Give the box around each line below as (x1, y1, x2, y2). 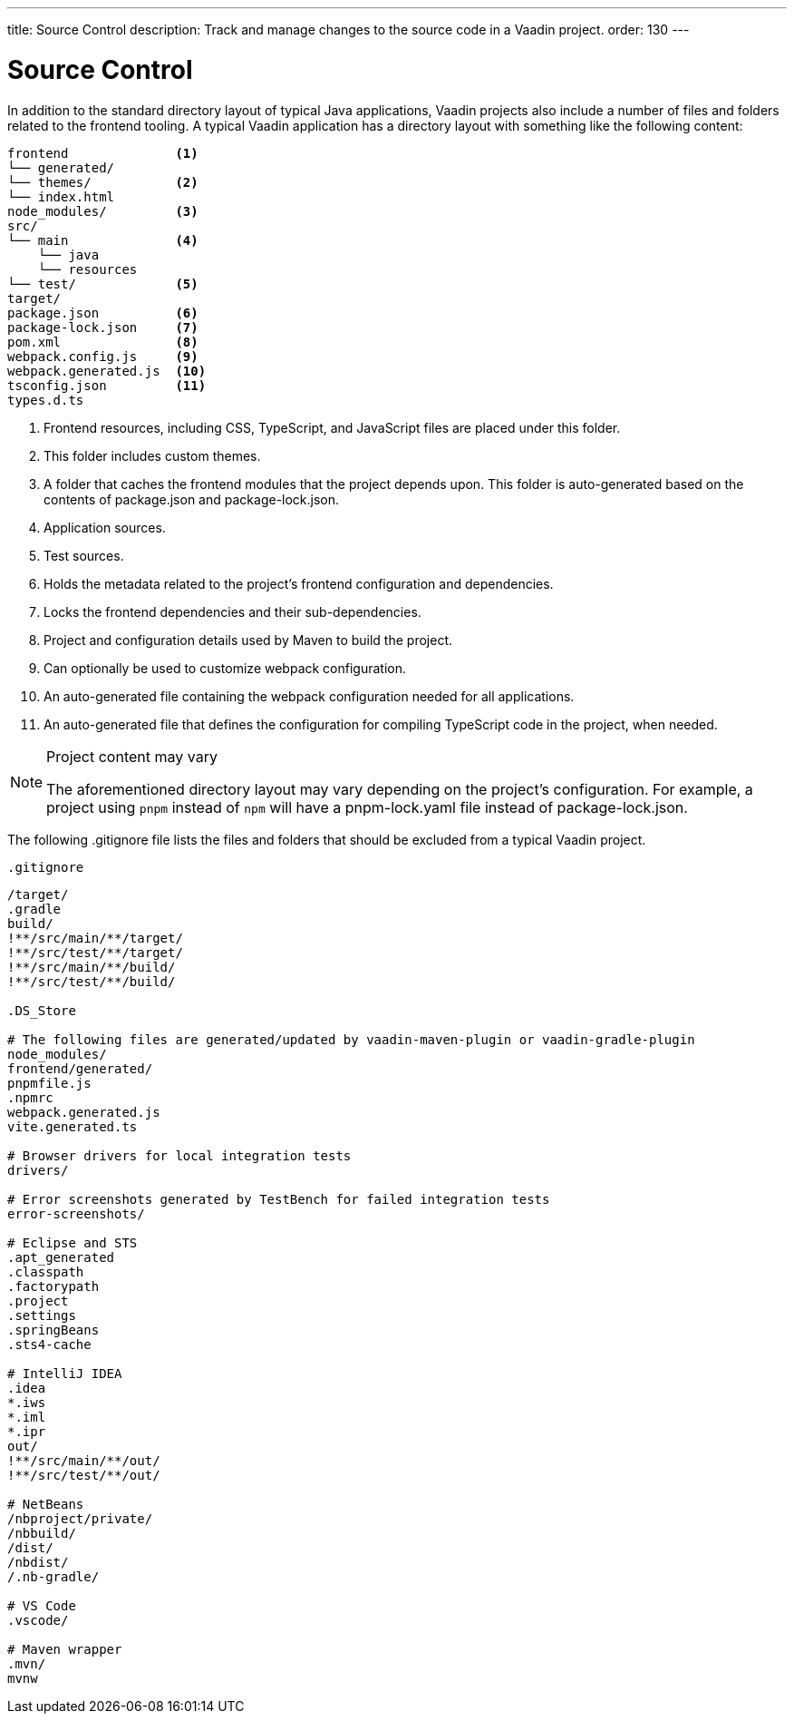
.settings (7, 1307, 76, 1323)
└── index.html (7, 189, 115, 204)
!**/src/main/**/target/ (7, 930, 183, 945)
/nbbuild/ (7, 1525, 76, 1540)
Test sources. (44, 547, 124, 563)
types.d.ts (7, 392, 84, 407)
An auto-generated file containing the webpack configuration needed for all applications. (44, 688, 575, 704)
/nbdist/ (7, 1554, 69, 1569)
